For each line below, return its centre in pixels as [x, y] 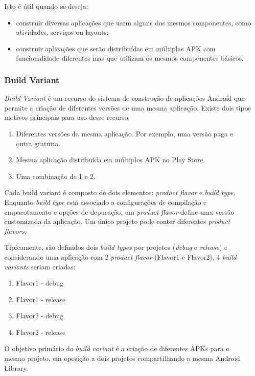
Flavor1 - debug [40, 283]
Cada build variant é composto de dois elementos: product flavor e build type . [120, 192]
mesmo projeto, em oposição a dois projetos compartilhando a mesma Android [122, 358]
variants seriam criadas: [40, 266]
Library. [16, 367]
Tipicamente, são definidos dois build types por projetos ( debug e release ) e [116, 247]
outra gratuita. [38, 143]
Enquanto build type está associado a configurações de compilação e [105, 202]
